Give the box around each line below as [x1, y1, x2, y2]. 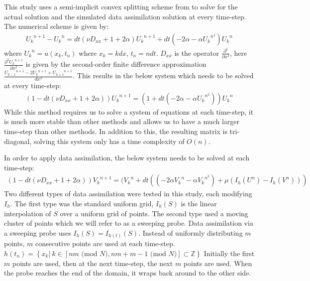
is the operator [174, 47, 219, 58]
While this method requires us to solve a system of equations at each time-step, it [4, 106, 254, 117]
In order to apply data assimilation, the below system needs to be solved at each [4, 152, 250, 163]
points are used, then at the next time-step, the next [12, 258, 173, 268]
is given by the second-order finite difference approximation [25, 59, 207, 69]
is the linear [181, 198, 217, 209]
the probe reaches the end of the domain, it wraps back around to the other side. [4, 268, 251, 278]
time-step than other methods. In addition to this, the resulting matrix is [4, 126, 227, 137]
